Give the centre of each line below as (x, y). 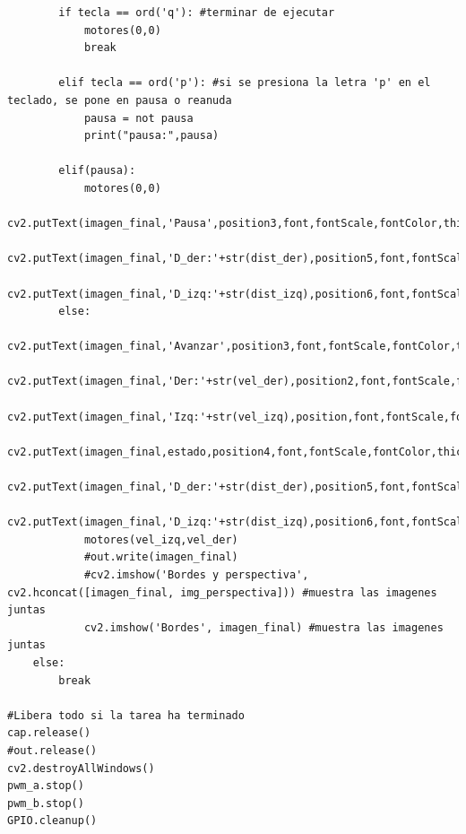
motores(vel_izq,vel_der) (161, 539)
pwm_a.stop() (46, 786)
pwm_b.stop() (46, 803)
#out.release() (52, 750)
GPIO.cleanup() (52, 821)
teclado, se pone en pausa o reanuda (120, 100)
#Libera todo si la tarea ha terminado (126, 715)
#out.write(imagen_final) (161, 557)
